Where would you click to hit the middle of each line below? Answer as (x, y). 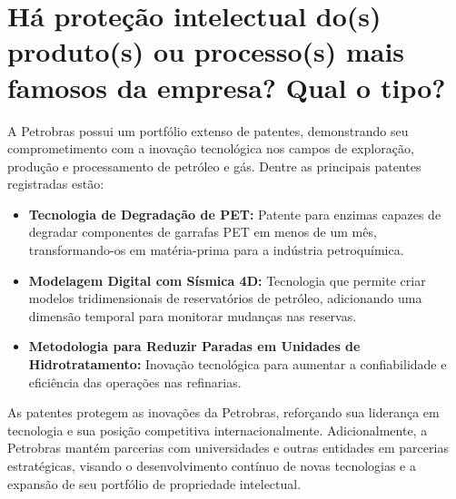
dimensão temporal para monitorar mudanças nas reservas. (193, 315)
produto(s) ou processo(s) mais (206, 51)
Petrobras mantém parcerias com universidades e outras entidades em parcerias (228, 448)
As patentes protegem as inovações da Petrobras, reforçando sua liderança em (223, 412)
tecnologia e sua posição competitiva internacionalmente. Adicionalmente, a (218, 430)
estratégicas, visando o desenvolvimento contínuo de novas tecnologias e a (212, 465)
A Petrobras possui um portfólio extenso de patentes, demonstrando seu (208, 130)
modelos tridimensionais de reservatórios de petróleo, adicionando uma (225, 298)
